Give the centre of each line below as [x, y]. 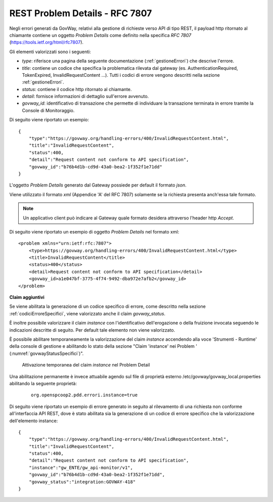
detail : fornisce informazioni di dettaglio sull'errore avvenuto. [85, 97]
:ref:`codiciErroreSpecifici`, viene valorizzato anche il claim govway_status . [87, 313]
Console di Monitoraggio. [48, 110]
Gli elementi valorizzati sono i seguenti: [50, 52]
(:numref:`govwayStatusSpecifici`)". [47, 353]
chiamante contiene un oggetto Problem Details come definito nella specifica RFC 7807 [100, 35]
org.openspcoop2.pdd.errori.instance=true [84, 395]
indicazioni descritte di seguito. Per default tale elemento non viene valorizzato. [92, 330]
